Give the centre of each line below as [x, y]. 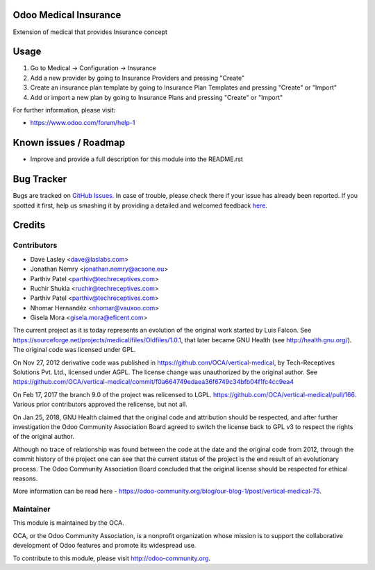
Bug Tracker [40, 179]
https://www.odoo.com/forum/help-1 [83, 123]
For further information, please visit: [64, 110]
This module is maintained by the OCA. [68, 523]
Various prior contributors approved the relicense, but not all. [100, 404]
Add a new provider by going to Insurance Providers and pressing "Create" [137, 78]
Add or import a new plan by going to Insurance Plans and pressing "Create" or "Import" [157, 97]
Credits [29, 225]
